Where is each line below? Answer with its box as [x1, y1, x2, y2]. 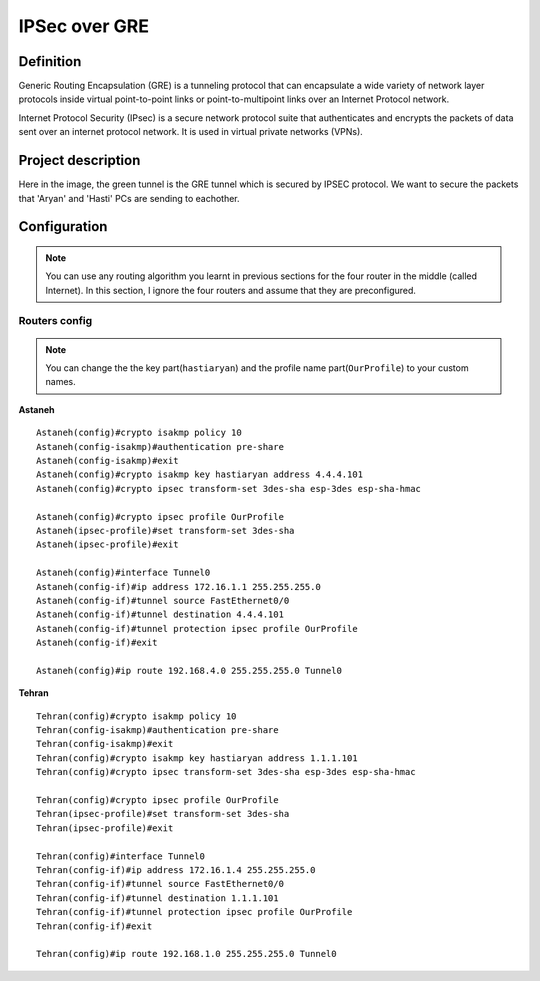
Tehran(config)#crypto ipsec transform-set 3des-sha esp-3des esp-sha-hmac [36, 766, 416, 778]
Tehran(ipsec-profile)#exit [36, 822, 174, 834]
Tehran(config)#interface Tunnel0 [36, 850, 205, 862]
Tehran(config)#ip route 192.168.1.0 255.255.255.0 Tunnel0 [36, 948, 337, 960]
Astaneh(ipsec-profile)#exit [36, 539, 179, 550]
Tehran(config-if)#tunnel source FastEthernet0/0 [36, 878, 285, 890]
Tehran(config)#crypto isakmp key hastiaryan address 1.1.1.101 [36, 752, 359, 764]
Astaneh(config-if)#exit [36, 637, 158, 649]
